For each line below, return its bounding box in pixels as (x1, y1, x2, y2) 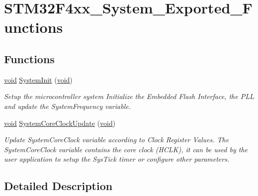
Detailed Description (4, 178, 113, 194)
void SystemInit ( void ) (4, 74, 73, 85)
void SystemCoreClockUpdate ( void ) (4, 117, 116, 128)
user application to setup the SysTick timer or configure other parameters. (4, 154, 230, 164)
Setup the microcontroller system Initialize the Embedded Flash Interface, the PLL (4, 91, 254, 101)
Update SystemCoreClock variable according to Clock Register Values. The (4, 134, 229, 145)
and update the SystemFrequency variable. (4, 100, 131, 111)
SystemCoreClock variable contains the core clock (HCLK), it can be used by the (4, 144, 248, 154)
